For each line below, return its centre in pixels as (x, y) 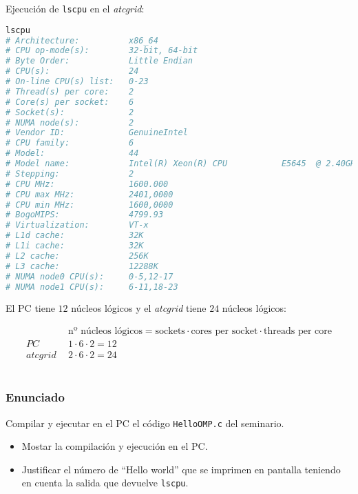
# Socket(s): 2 (70, 112)
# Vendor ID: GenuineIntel (97, 133)
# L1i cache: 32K (75, 246)
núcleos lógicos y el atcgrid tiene (139, 308)
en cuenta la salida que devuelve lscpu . (105, 483)
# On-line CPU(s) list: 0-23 (77, 82)
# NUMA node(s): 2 (70, 122)
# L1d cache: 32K (75, 236)
